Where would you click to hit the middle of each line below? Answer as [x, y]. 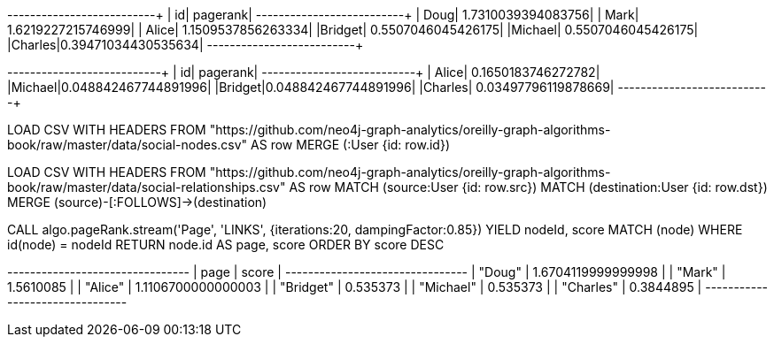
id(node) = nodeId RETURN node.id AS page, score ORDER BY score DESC [226, 245]
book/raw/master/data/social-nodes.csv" [128, 145]
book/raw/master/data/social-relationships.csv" [147, 187]
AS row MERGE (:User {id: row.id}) [350, 145]
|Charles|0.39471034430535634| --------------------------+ [186, 45]
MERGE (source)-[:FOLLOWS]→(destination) [137, 202]
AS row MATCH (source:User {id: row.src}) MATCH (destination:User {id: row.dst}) [528, 187]
